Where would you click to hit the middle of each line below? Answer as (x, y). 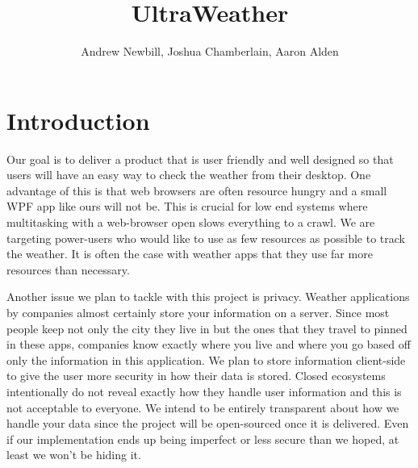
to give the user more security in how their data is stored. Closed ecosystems (196, 376)
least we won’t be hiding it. (74, 455)
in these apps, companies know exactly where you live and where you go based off (209, 344)
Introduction (78, 120)
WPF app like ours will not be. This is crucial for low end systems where (187, 206)
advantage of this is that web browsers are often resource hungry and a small (197, 190)
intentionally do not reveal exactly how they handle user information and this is (204, 391)
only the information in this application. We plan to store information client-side (206, 359)
